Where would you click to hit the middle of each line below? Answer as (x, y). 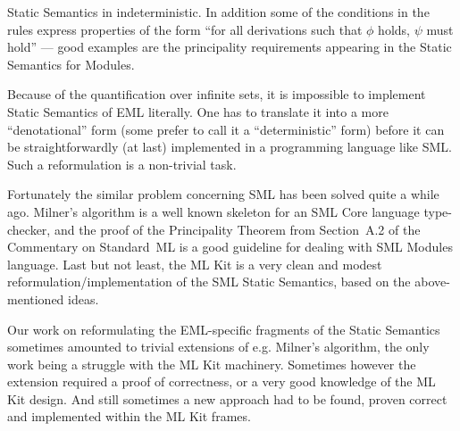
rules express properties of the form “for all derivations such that (185, 29)
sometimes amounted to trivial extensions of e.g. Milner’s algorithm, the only (218, 347)
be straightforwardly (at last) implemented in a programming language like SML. (230, 147)
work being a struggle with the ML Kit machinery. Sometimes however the (212, 364)
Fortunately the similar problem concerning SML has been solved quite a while (223, 194)
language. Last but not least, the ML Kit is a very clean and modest (195, 264)
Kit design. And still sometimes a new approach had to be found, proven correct (227, 398)
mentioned (36, 298)
